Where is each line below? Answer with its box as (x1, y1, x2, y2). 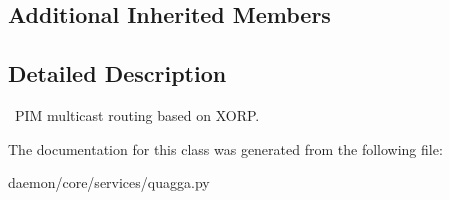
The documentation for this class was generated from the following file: (8, 138, 443, 159)
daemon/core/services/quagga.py (8, 172, 210, 193)
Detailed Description (8, 58, 227, 89)
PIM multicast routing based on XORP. (14, 104, 260, 125)
